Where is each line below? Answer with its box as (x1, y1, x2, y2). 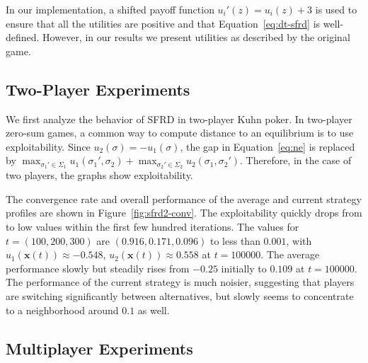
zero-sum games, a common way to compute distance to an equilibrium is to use (6, 125, 354, 140)
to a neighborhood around (6, 302, 119, 317)
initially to (221, 260, 267, 275)
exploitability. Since (6, 139, 91, 154)
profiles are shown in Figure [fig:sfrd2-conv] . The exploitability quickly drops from (6, 205, 362, 220)
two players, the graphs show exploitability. (6, 168, 193, 183)
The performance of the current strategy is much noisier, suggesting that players (6, 275, 355, 289)
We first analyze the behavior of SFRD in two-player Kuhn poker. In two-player (6, 111, 352, 126)
